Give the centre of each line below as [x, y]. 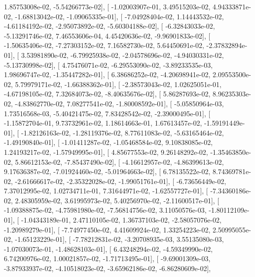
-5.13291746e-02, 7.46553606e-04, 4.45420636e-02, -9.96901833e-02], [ [107, 35]
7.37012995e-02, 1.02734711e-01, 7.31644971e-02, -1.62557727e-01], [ [106, 191]
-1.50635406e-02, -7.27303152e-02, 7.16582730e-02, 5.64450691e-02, [104, 45]
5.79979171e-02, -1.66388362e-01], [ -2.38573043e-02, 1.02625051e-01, [118, 84]
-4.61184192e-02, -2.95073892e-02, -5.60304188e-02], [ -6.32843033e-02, [109, 26]
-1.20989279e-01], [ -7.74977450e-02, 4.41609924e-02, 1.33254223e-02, [107, 229]
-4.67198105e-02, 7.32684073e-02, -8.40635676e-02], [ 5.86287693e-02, [107, 94]
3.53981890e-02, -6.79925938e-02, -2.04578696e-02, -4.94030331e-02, [122, 55]
